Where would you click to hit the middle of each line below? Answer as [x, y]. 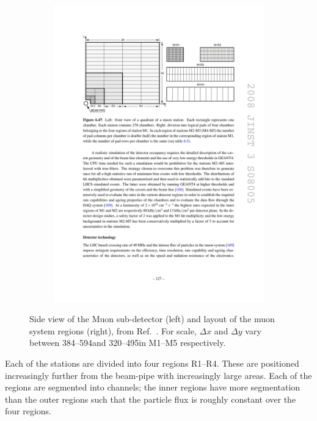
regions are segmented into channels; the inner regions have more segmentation [153, 387]
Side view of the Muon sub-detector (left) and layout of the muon [152, 319]
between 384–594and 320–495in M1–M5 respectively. [128, 343]
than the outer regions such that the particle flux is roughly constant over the [151, 399]
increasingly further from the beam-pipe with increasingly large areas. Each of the [158, 375]
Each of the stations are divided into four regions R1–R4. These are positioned [152, 363]
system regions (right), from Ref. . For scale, [113, 330]
